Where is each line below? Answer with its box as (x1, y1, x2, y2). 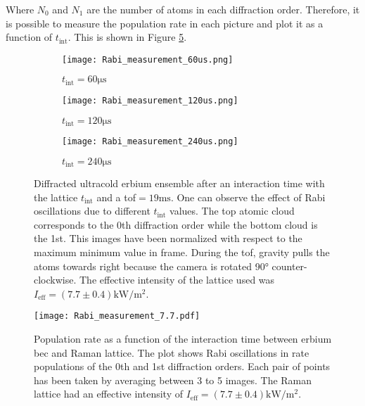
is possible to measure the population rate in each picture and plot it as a (6, 15, 324, 30)
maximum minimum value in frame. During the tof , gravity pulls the (34, 245, 330, 260)
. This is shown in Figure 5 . (68, 30, 187, 44)
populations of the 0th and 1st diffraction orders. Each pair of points (34, 359, 331, 374)
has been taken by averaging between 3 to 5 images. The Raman (34, 372, 312, 387)
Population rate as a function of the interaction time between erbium (34, 331, 332, 346)
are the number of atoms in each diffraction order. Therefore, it (87, 2, 360, 16)
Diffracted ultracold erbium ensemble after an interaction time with (34, 176, 325, 191)
